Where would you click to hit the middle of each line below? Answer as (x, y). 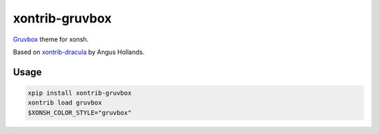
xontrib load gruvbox (65, 103)
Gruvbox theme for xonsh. (51, 39)
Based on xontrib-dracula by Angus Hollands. (79, 52)
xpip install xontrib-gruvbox (80, 93)
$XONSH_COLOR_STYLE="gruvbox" (80, 113)
